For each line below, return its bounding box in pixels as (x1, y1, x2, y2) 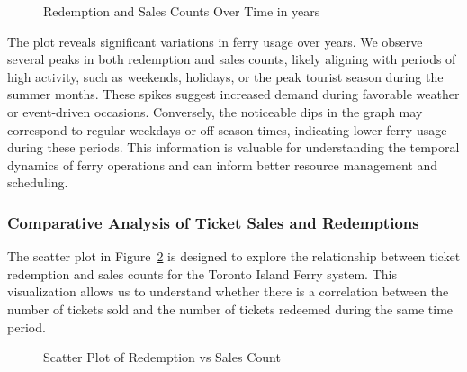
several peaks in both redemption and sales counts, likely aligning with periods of (7, 50, 456, 68)
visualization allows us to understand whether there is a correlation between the (7, 282, 449, 301)
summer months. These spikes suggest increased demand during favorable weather (7, 85, 460, 104)
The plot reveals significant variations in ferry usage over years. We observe (7, 32, 423, 50)
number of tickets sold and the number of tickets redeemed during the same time (7, 299, 454, 318)
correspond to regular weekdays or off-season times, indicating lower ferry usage (7, 120, 447, 139)
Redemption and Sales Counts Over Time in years (43, 2, 320, 20)
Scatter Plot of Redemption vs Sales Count (43, 348, 281, 367)
